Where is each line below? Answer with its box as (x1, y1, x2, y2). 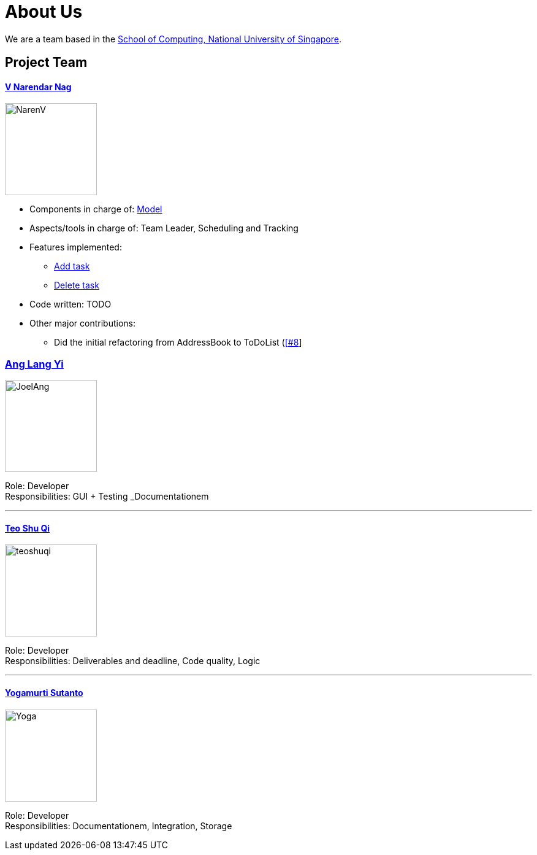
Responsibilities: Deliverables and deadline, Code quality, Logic (5, 656, 261, 667)
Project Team (5, 55, 88, 71)
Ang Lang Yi (5, 357, 64, 370)
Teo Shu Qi (5, 522, 50, 533)
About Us (5, 1, 83, 22)
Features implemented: (29, 242, 122, 253)
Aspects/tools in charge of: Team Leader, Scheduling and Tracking (29, 223, 299, 234)
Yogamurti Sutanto (5, 687, 83, 698)
